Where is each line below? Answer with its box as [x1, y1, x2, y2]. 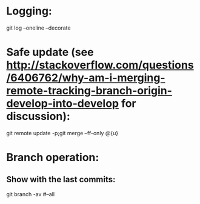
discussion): [6, 110, 71, 123]
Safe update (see [6, 45, 94, 59]
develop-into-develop [6, 97, 119, 110]
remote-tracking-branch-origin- [6, 84, 173, 98]
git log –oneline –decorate [6, 24, 71, 31]
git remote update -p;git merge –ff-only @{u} [6, 129, 119, 136]
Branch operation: [6, 151, 99, 164]
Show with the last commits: [6, 174, 116, 185]
